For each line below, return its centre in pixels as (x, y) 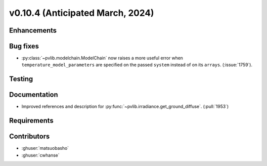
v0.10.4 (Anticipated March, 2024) (82, 13)
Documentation (34, 95)
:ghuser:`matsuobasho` (45, 148)
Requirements (31, 121)
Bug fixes (24, 46)
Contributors (29, 137)
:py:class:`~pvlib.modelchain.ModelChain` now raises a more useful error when (102, 58)
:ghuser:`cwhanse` (41, 155)
